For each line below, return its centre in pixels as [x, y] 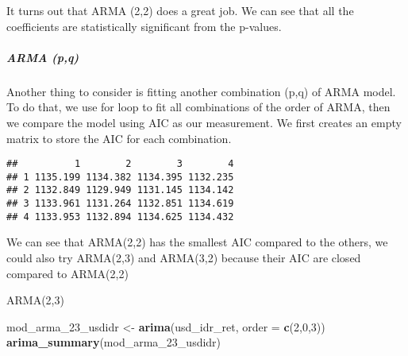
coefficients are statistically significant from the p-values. [144, 26]
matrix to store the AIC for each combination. [119, 138]
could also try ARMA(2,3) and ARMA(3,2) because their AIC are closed [184, 257]
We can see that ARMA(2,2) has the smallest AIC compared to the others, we [197, 242]
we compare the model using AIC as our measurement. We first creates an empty [204, 122]
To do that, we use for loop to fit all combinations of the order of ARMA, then [198, 107]
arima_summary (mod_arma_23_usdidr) [114, 342]
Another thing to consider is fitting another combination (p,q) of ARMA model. [201, 91]
